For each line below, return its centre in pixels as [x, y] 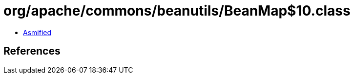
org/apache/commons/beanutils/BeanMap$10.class [177, 11]
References [32, 51]
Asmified [37, 32]
